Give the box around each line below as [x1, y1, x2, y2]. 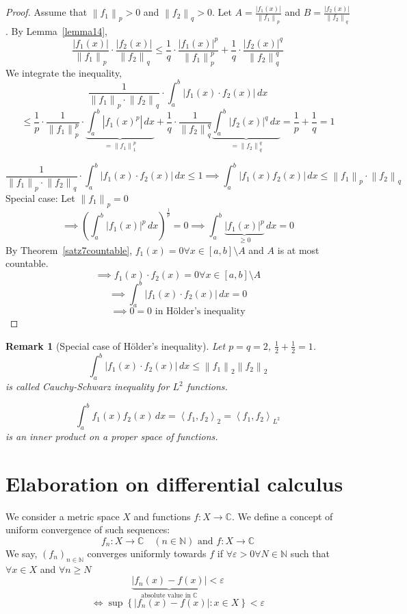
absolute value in [141, 592, 191, 600]
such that [290, 546, 330, 560]
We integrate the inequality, [5, 65, 122, 79]
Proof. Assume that [5, 5, 88, 19]
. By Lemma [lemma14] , [5, 23, 107, 38]
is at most [277, 242, 319, 257]
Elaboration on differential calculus [5, 469, 343, 497]
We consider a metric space [5, 509, 120, 523]
